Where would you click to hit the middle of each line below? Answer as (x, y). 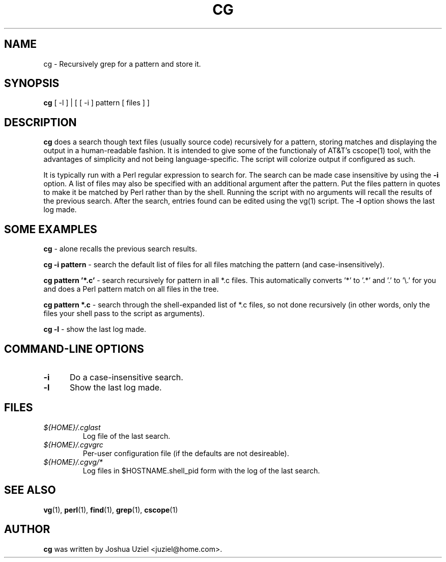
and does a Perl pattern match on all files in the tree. (131, 289)
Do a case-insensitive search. (126, 377)
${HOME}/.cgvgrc (73, 444)
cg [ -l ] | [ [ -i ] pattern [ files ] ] (96, 103)
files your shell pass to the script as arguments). (124, 314)
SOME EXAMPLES (51, 229)
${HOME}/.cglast (72, 427)
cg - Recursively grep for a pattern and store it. (122, 64)
